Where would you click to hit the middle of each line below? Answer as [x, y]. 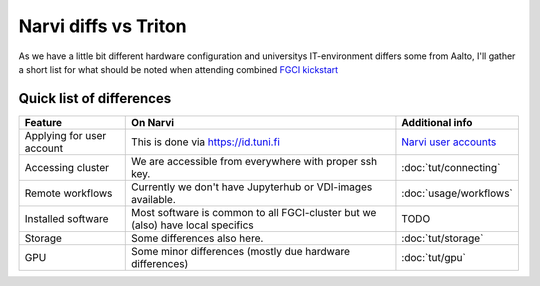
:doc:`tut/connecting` [451, 167]
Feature [43, 122]
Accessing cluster [67, 167]
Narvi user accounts [449, 142]
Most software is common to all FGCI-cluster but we [254, 212]
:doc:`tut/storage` [442, 238]
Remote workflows [68, 193]
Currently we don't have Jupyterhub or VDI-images [252, 187]
